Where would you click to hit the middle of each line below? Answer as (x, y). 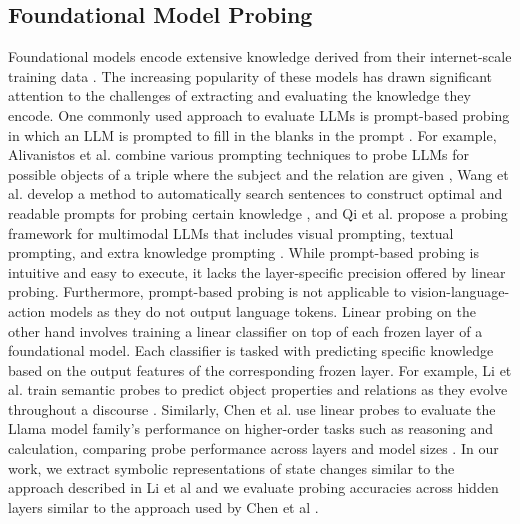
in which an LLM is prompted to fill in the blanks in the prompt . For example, (252, 134)
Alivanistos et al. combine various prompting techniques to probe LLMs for (238, 154)
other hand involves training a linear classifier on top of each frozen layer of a (245, 330)
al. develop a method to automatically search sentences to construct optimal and (255, 193)
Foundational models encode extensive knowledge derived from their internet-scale (260, 56)
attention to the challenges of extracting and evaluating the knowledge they (239, 95)
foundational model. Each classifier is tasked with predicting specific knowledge (251, 350)
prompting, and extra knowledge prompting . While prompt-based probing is (243, 252)
